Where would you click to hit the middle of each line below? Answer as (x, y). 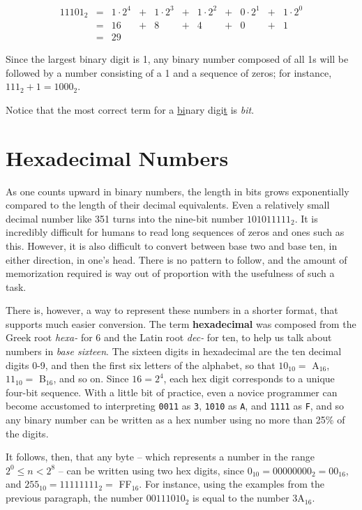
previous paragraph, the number (75, 498)
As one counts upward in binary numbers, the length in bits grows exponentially (178, 191)
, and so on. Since (91, 378)
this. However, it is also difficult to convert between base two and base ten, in (172, 245)
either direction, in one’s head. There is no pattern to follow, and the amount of (176, 259)
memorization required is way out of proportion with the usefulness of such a (170, 273)
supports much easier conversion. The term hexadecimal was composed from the (181, 323)
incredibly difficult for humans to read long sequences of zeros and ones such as (175, 232)
